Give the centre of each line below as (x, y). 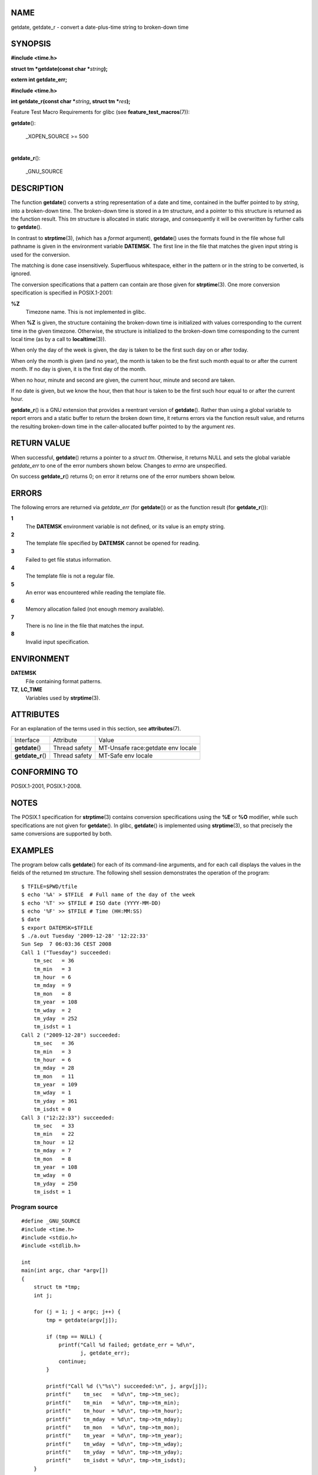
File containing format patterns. (64, 681)
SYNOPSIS (31, 44)
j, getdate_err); (105, 1353)
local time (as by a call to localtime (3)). (59, 339)
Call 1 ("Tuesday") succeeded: (67, 952)
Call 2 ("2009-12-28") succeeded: (71, 1035)
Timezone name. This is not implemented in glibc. (86, 312)
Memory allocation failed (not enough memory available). (95, 609)
